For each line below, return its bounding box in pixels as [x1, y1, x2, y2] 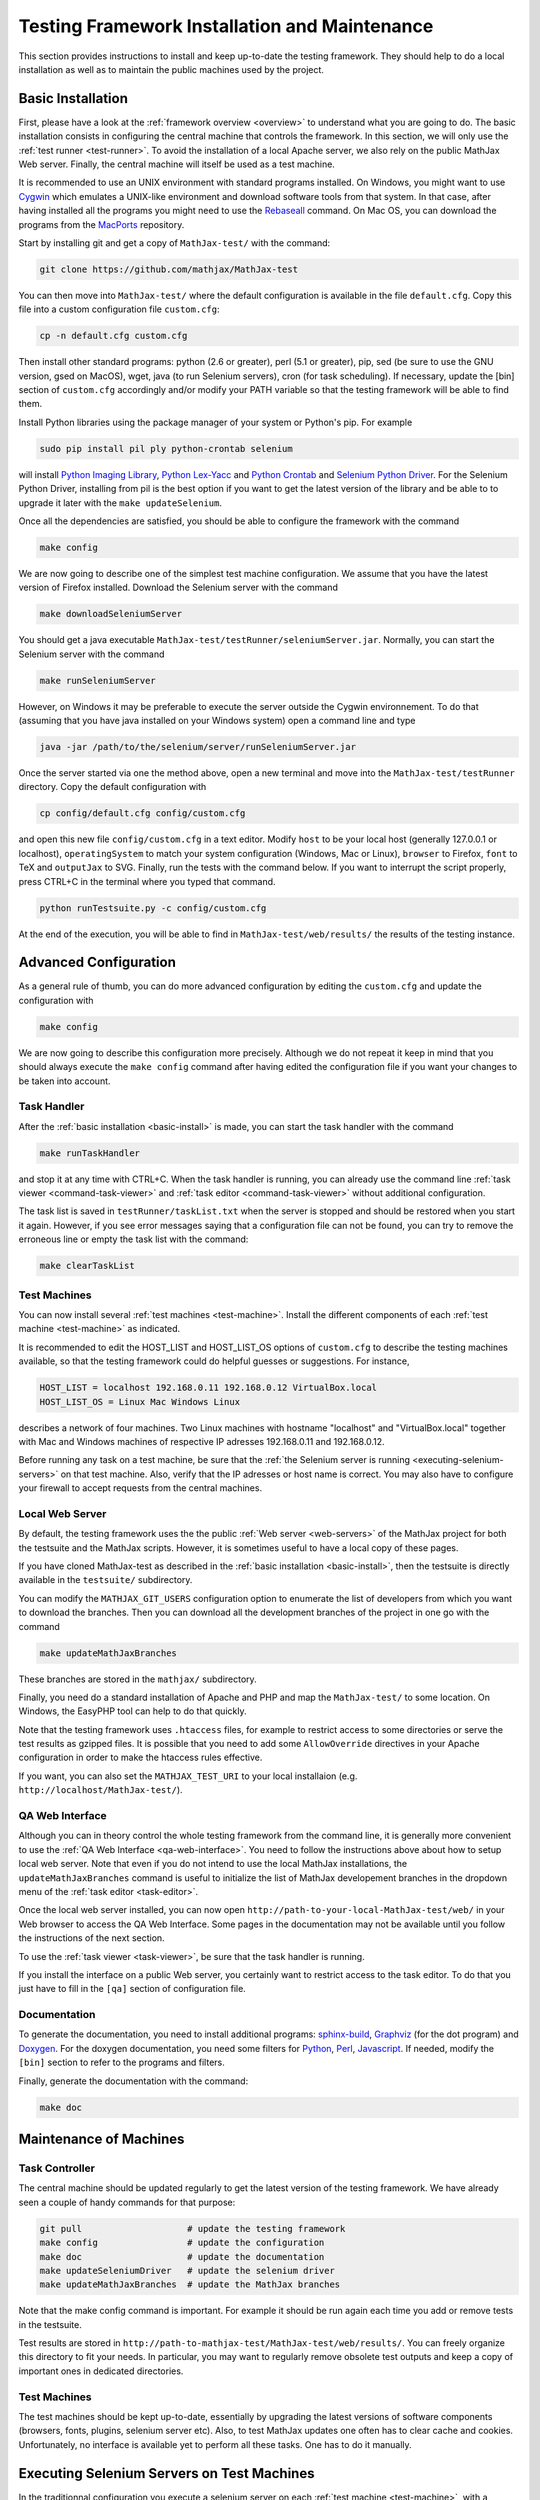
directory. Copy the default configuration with [18, 781, 207, 793]
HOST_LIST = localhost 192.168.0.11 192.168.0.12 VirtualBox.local [39, 1382, 378, 1394]
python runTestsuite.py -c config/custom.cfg [39, 902, 267, 914]
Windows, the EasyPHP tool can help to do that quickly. [18, 1705, 247, 1717]
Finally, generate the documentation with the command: [18, 2075, 249, 2087]
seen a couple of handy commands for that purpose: [18, 2196, 236, 2208]
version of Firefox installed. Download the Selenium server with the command [18, 581, 339, 594]
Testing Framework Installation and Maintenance [18, 15, 434, 37]
